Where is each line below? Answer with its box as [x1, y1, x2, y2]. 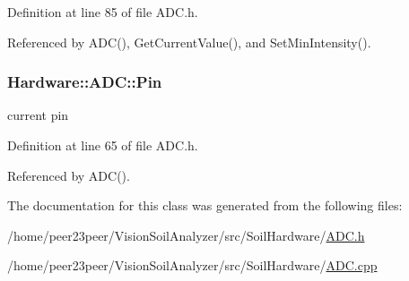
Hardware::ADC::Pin [7, 71, 162, 93]
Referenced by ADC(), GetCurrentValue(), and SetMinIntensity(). [7, 32, 371, 51]
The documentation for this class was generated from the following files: [7, 196, 403, 215]
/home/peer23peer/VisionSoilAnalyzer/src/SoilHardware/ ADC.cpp [7, 256, 378, 275]
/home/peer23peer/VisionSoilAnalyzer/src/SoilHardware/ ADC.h [7, 226, 365, 244]
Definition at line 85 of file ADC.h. [7, 3, 198, 21]
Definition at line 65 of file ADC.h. [7, 136, 198, 154]
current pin [7, 106, 69, 124]
